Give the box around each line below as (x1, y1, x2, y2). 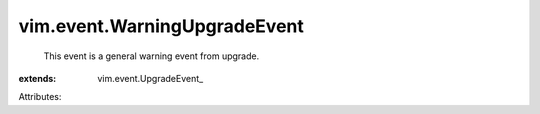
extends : (18, 72, 57, 84)
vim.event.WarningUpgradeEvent (18, 15, 304, 37)
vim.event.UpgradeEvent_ (97, 72, 204, 84)
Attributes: (18, 91, 62, 103)
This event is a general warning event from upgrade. (43, 50, 260, 62)
